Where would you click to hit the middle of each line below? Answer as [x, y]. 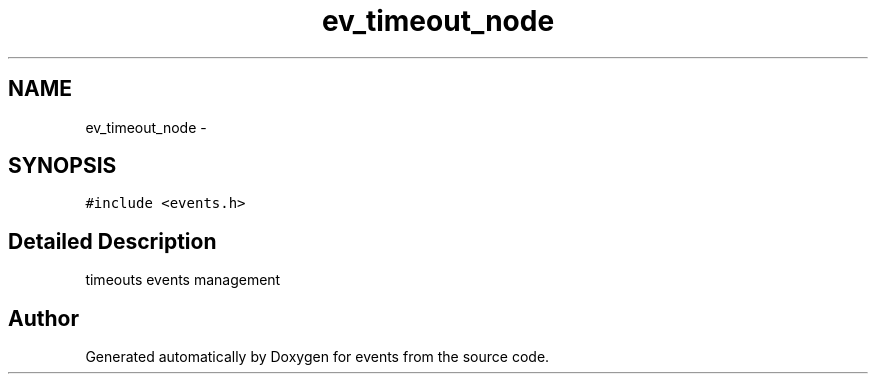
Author [43, 318]
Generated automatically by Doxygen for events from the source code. [317, 357]
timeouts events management [183, 280]
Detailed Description [112, 241]
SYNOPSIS [62, 166]
